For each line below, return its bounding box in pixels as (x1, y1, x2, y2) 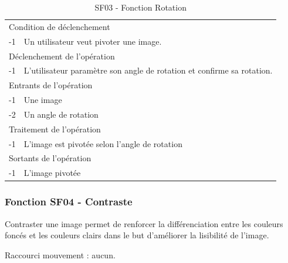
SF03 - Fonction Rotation (94, 1, 187, 13)
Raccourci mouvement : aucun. (5, 248, 116, 261)
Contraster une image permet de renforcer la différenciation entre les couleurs (5, 217, 283, 229)
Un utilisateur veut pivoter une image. (23, 35, 162, 47)
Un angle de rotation (23, 108, 99, 120)
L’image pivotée (23, 167, 81, 179)
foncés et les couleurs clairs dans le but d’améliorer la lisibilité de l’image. (5, 229, 269, 241)
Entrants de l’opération (9, 79, 93, 91)
